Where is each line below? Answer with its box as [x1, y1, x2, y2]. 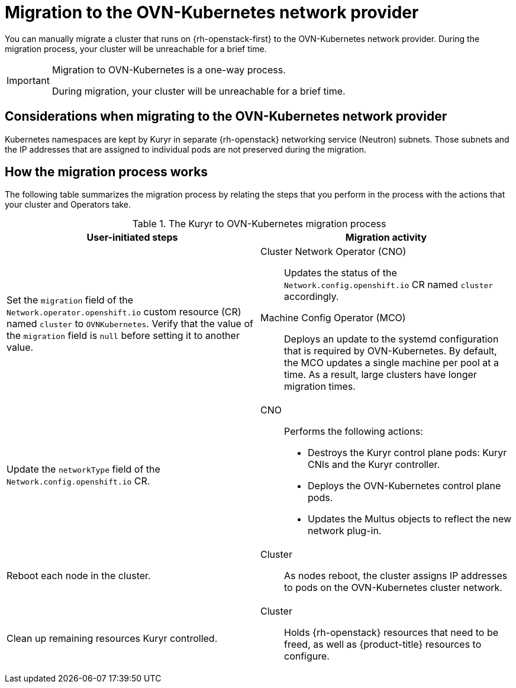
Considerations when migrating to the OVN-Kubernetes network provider [5, 109, 447, 124]
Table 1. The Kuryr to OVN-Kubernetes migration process [132, 218, 386, 230]
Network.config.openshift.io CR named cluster [284, 279, 494, 291]
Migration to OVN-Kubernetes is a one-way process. [51, 63, 286, 76]
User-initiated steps [86, 231, 178, 244]
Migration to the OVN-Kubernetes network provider [5, 2, 419, 22]
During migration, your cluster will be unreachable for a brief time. [51, 85, 346, 97]
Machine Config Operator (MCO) [260, 312, 406, 324]
